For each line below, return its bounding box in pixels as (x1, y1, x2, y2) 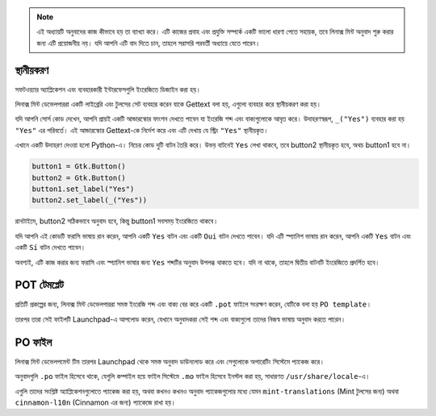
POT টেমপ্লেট (15, 278, 64, 292)
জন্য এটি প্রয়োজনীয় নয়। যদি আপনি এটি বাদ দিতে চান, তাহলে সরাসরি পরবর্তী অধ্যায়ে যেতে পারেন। (36, 38, 261, 48)
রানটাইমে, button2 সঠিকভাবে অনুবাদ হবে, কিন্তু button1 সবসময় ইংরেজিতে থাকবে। (15, 216, 219, 226)
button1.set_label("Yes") (31, 185, 135, 193)
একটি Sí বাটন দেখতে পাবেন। (15, 243, 86, 252)
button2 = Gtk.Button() (31, 173, 127, 182)
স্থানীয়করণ (15, 63, 48, 77)
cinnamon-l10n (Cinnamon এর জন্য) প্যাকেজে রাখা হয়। (15, 397, 177, 407)
